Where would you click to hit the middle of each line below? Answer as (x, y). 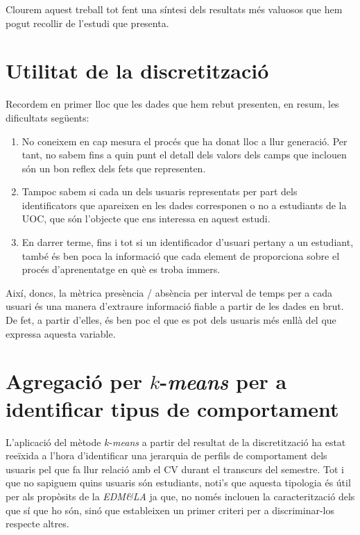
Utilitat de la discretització (137, 71)
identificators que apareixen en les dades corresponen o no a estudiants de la (184, 205)
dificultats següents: (48, 117)
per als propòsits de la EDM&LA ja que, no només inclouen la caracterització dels (180, 496)
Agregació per (74, 381)
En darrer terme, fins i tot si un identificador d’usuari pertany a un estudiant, (188, 242)
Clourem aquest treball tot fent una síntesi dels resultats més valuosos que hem (174, 9)
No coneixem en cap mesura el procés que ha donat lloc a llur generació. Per (185, 141)
